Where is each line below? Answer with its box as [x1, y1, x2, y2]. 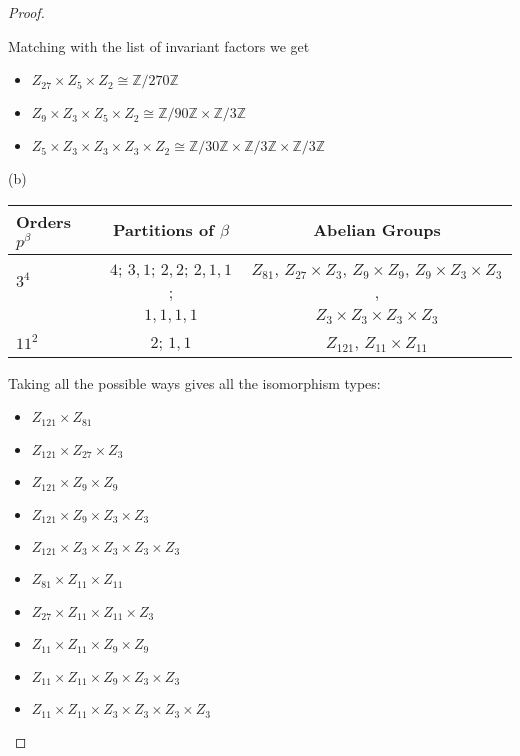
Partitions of [113, 218, 214, 242]
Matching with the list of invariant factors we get [8, 35, 310, 56]
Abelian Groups [313, 218, 441, 242]
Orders [16, 209, 71, 233]
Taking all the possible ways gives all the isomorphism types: [8, 372, 381, 393]
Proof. [8, 2, 45, 22]
